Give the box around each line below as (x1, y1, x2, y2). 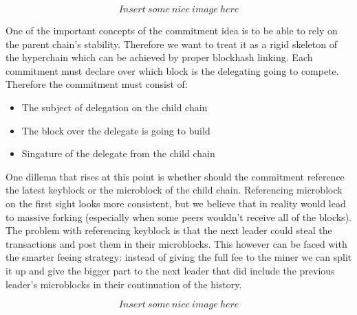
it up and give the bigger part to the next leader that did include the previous (6, 263, 335, 277)
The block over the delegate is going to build (21, 123, 210, 137)
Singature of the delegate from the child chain (21, 146, 215, 161)
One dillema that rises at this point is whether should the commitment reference (6, 169, 345, 183)
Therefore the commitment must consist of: (6, 77, 188, 91)
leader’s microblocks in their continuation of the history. (6, 277, 242, 291)
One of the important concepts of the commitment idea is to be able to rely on (6, 23, 338, 37)
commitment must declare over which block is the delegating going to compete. (6, 63, 339, 78)
